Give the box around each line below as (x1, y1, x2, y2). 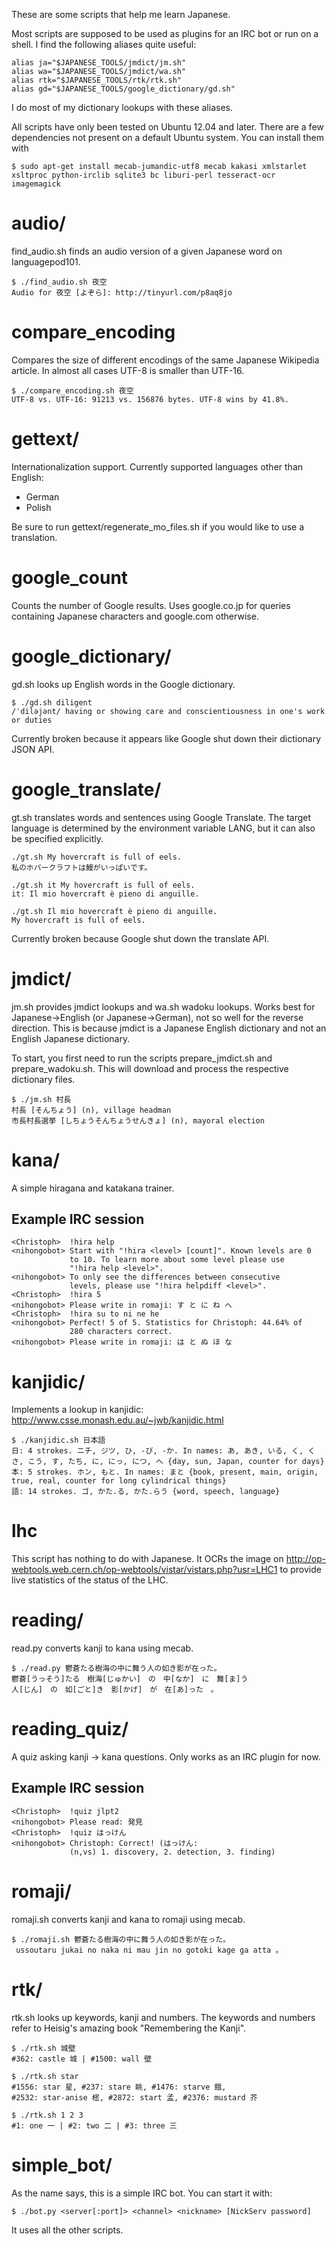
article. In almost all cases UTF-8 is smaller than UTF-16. (11, 364, 245, 376)
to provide (279, 1564, 322, 1576)
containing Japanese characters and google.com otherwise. (11, 610, 259, 622)
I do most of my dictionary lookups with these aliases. (11, 102, 233, 113)
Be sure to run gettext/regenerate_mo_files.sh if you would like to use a (11, 520, 305, 533)
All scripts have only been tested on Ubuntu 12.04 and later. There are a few (11, 121, 324, 133)
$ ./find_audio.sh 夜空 (11, 277, 108, 287)
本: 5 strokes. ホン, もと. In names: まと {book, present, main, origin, (11, 1467, 319, 1478)
